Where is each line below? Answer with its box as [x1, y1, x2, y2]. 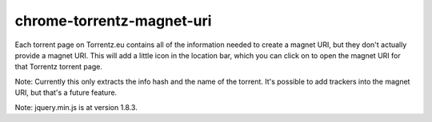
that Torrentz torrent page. [14, 62, 103, 72]
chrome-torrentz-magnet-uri [14, 12, 212, 30]
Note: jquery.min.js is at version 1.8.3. [14, 102, 138, 112]
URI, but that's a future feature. [14, 88, 118, 97]
